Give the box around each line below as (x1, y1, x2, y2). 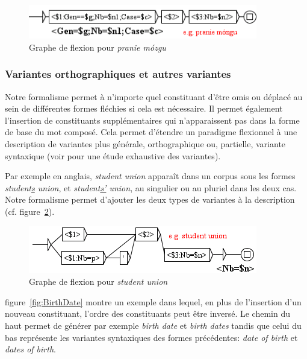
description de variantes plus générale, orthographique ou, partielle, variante (5, 137, 286, 150)
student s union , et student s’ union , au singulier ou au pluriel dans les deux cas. (5, 181, 297, 194)
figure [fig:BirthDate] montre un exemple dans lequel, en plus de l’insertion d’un (5, 295, 302, 308)
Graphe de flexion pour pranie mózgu (29, 40, 166, 53)
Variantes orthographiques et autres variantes (5, 66, 231, 81)
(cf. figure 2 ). (5, 205, 55, 217)
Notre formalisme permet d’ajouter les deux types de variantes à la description (5, 193, 295, 206)
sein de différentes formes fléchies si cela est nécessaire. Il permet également (5, 102, 283, 115)
